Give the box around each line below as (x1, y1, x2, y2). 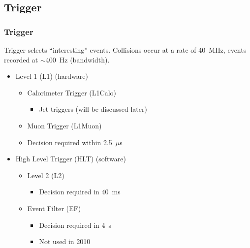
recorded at (4, 54, 38, 64)
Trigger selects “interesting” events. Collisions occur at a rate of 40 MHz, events (4, 45, 247, 55)
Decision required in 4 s (39, 219, 112, 230)
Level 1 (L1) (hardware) (15, 71, 88, 81)
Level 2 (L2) (27, 170, 64, 180)
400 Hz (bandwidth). (45, 54, 110, 64)
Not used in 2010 (39, 236, 91, 247)
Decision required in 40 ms (39, 186, 121, 197)
